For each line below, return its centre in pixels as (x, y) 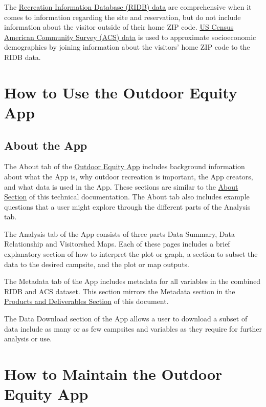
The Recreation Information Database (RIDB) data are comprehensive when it (128, 7)
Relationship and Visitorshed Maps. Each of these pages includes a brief (117, 244)
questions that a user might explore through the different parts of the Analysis (127, 206)
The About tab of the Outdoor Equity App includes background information (125, 166)
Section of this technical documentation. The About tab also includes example (127, 197)
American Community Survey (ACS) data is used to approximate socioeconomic (130, 37)
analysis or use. (28, 339)
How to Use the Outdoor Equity (121, 92)
